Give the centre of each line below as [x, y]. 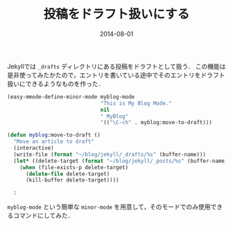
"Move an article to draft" [54, 142]
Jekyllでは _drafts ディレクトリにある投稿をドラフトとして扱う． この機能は [116, 66]
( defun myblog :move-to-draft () [54, 135]
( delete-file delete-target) [68, 174]
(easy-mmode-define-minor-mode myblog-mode [71, 97]
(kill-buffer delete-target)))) [72, 180]
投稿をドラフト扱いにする [116, 14]
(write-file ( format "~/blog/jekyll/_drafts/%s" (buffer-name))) [110, 154]
